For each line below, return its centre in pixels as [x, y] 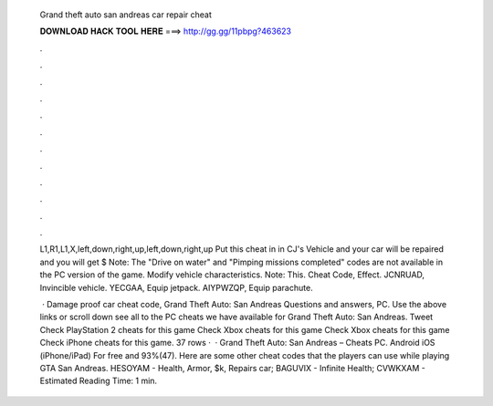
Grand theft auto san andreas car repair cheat [126, 15]
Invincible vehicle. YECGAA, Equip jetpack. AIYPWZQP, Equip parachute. [177, 287]
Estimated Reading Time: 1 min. [99, 381]
